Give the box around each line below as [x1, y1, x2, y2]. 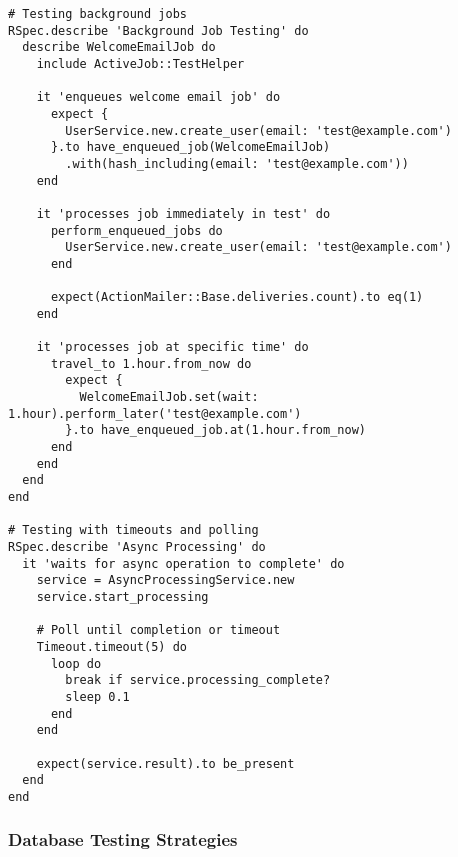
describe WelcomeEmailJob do [22, 40, 216, 55]
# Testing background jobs [8, 7, 187, 21]
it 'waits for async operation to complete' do [22, 556, 345, 571]
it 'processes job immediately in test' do [36, 206, 331, 221]
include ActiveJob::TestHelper [36, 56, 245, 71]
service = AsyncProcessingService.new [36, 573, 295, 588]
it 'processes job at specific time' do [36, 340, 309, 355]
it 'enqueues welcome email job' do [36, 90, 281, 105]
